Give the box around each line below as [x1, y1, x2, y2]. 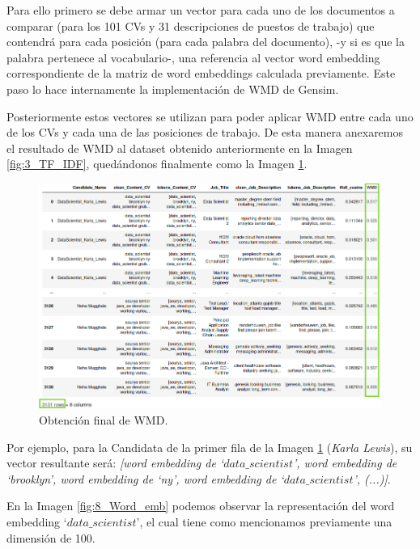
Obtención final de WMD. [39, 412, 168, 429]
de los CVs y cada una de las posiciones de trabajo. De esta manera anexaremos [6, 124, 404, 141]
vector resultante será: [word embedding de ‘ [6, 454, 224, 471]
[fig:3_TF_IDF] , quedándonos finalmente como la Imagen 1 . [6, 155, 308, 172]
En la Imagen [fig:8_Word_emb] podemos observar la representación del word [6, 497, 395, 514]
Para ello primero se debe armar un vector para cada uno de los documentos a [6, 2, 395, 18]
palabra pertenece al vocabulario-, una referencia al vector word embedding [6, 49, 380, 65]
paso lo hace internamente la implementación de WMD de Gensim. [6, 80, 339, 97]
